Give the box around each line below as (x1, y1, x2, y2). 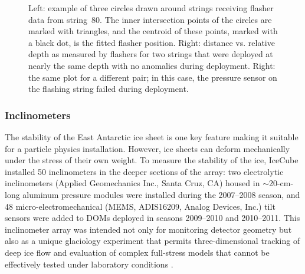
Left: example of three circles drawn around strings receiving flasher (28, 2, 274, 14)
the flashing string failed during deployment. (28, 82, 189, 95)
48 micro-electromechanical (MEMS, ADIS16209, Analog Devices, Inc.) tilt (5, 200, 276, 212)
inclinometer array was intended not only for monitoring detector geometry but (5, 223, 292, 235)
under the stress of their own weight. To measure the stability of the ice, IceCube (5, 154, 299, 166)
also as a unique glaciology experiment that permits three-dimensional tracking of (5, 235, 300, 247)
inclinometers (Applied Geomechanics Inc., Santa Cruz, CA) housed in (5, 177, 260, 189)
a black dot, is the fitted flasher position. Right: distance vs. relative (28, 36, 275, 48)
